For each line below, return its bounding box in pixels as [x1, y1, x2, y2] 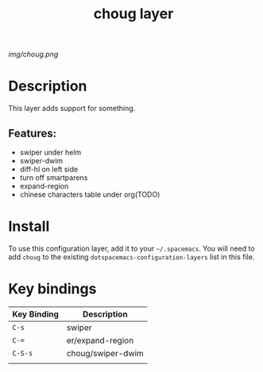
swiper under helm [19, 148, 82, 157]
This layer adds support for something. [8, 104, 136, 113]
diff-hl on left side [19, 164, 79, 174]
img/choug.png [8, 49, 59, 59]
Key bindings [8, 280, 97, 298]
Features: [8, 126, 57, 140]
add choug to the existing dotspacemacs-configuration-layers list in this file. [8, 251, 255, 262]
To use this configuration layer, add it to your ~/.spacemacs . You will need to [8, 244, 256, 253]
